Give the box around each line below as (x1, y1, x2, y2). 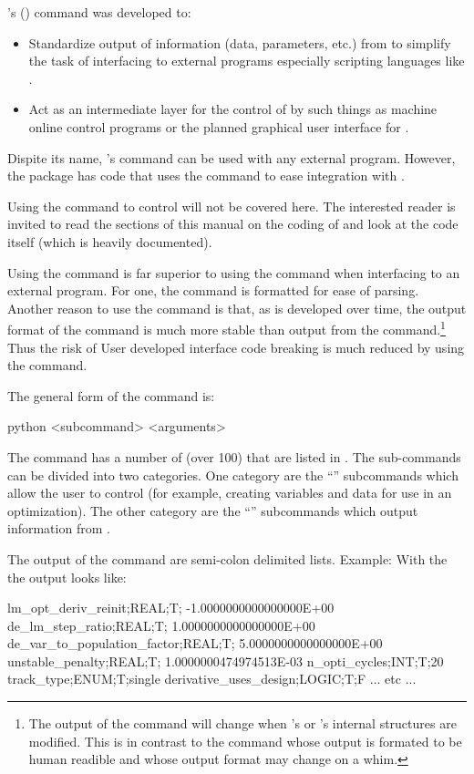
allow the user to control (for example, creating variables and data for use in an (7, 483, 452, 502)
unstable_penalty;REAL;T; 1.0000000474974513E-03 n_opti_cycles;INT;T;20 (7, 651, 444, 670)
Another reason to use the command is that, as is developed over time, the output (7, 298, 467, 317)
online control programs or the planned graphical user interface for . (28, 117, 409, 136)
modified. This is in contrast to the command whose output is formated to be (28, 731, 462, 750)
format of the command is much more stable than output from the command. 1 (7, 317, 446, 338)
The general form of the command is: (7, 386, 215, 405)
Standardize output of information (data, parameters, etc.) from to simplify (28, 33, 451, 52)
